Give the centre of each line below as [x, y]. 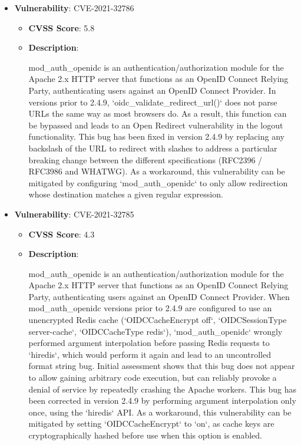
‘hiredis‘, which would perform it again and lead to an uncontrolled [150, 354]
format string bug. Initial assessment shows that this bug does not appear [162, 366]
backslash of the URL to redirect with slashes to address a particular [153, 148]
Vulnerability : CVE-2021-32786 [74, 8]
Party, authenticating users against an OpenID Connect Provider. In [152, 90]
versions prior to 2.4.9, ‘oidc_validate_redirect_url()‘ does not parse [153, 102]
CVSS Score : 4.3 [62, 234]
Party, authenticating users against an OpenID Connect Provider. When [159, 296]
